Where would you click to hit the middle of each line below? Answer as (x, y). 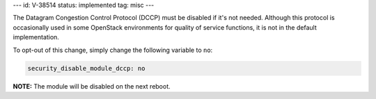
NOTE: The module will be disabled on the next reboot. (92, 86)
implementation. (36, 37)
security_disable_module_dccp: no (86, 68)
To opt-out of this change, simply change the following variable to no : (113, 50)
